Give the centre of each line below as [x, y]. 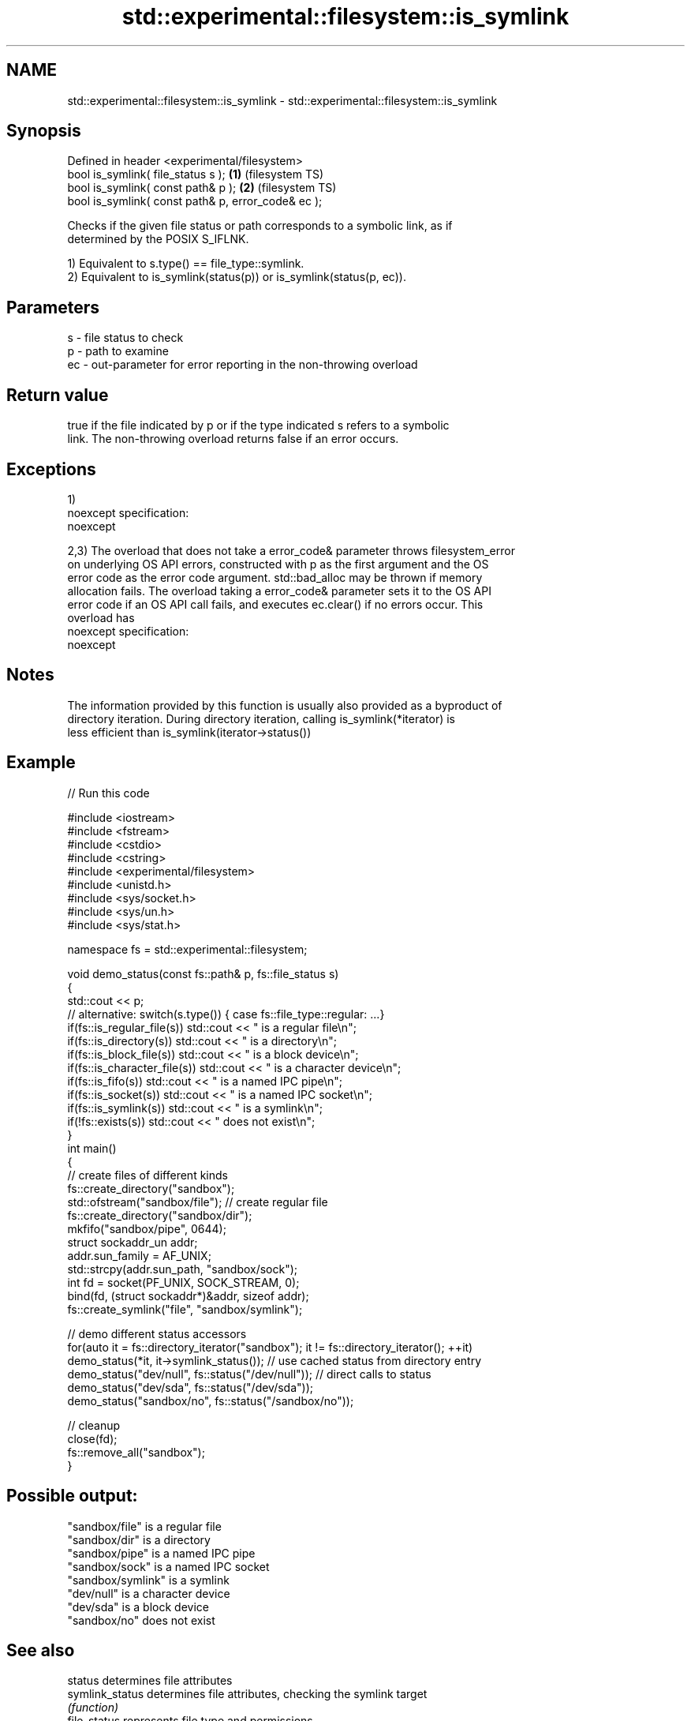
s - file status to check [125, 338]
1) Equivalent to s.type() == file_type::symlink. [186, 264]
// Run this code [108, 793]
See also [41, 1650]
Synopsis [44, 131]
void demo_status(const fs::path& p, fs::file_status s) [203, 973]
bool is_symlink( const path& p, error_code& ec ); [195, 201]
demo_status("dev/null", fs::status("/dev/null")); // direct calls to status [249, 1374]
